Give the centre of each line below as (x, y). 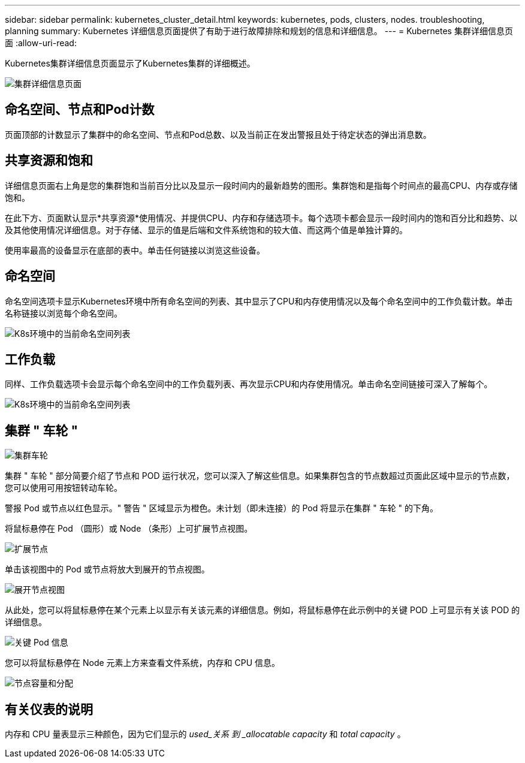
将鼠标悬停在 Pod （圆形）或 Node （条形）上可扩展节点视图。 (129, 529)
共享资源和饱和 (49, 161)
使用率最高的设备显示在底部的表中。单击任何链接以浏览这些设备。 (135, 250)
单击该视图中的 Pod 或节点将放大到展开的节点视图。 (107, 569)
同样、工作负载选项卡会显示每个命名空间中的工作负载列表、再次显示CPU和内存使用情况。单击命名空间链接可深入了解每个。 (249, 384)
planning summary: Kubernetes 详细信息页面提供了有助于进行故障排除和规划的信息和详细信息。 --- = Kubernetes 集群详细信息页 (259, 31)
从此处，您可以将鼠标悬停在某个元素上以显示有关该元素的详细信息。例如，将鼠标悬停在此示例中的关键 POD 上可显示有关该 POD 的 (262, 610)
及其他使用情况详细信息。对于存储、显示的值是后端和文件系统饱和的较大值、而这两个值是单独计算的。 (206, 230)
